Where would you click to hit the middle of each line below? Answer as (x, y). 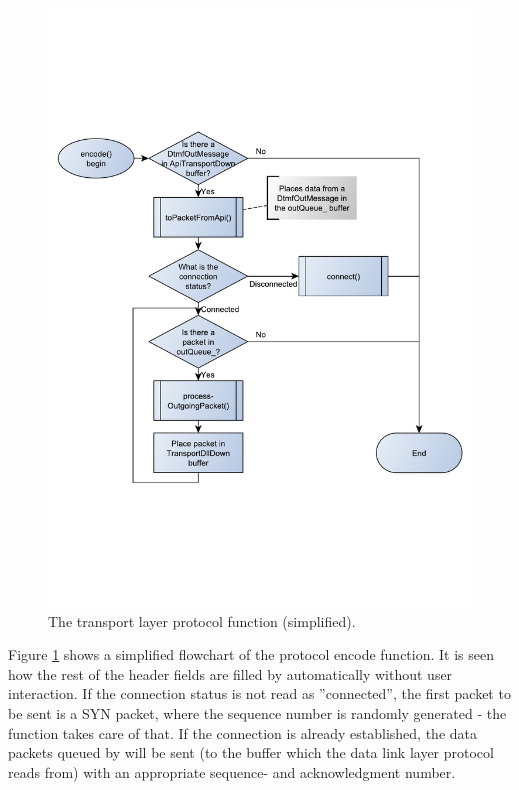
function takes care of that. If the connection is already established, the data (242, 732)
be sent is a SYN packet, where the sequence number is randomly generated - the (257, 713)
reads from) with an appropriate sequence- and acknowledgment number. (232, 771)
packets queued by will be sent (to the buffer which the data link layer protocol (251, 752)
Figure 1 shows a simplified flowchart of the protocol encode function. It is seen (251, 654)
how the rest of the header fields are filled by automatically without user (230, 673)
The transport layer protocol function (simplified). (202, 620)
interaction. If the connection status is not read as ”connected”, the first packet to (259, 693)
